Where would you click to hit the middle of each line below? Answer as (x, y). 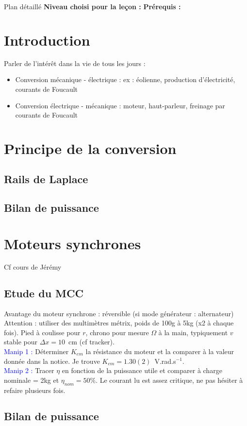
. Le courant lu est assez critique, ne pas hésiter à (169, 380)
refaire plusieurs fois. (35, 390)
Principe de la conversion (90, 148)
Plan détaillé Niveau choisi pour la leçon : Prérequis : (92, 6)
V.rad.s (165, 361)
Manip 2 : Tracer (29, 370)
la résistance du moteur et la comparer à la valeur (160, 351)
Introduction (47, 40)
